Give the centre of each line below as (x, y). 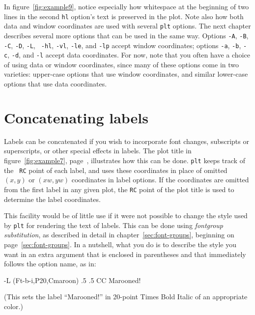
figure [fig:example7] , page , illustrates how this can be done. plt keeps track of (125, 160)
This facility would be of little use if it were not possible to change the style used (126, 215)
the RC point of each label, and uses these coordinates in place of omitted (116, 170)
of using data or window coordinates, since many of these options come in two (121, 64)
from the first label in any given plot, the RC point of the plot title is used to (119, 189)
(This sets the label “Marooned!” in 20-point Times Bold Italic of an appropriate (126, 297)
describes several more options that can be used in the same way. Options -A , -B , (126, 35)
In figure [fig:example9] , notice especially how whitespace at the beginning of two (127, 6)
